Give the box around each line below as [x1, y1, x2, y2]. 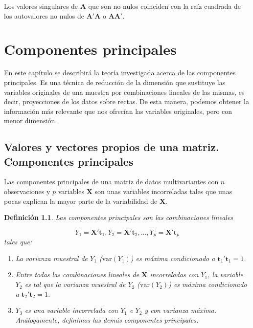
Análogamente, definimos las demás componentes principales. [15, 314, 199, 325]
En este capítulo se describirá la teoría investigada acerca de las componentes [4, 67, 236, 78]
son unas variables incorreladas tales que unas [94, 186, 232, 197]
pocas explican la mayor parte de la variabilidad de [4, 196, 158, 206]
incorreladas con [150, 269, 199, 280]
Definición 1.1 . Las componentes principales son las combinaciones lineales [4, 212, 233, 222]
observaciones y [4, 186, 50, 197]
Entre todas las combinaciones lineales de [15, 269, 139, 280]
